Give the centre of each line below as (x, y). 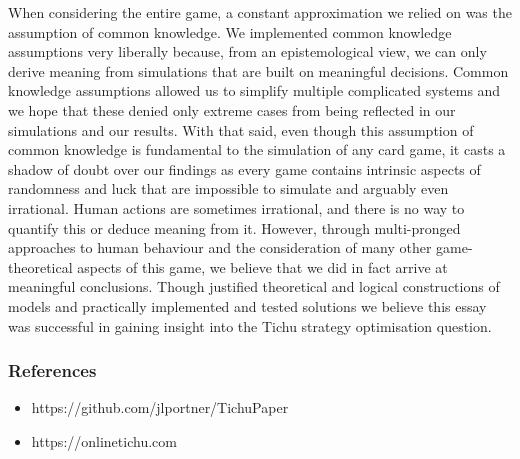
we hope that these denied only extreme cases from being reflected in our (232, 109)
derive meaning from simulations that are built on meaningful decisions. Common (258, 70)
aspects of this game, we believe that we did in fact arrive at (262, 266)
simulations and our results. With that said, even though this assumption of (241, 129)
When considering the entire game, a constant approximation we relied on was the (260, 12)
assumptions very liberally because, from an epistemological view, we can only (247, 51)
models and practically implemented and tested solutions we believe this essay (247, 305)
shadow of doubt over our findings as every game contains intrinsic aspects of (244, 168)
